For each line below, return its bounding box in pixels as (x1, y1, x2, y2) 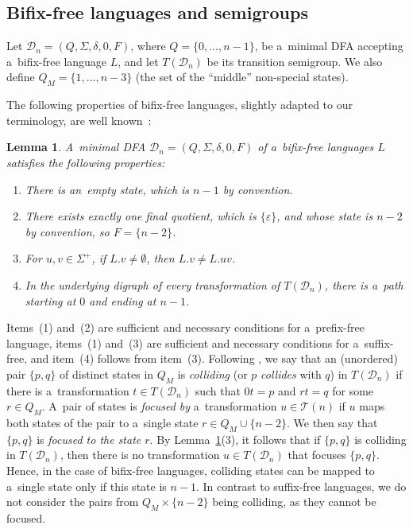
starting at (25, 292, 76, 309)
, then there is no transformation (60, 446, 220, 463)
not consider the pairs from (6, 493, 139, 510)
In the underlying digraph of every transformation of (25, 276, 280, 293)
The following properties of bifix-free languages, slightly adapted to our (6, 96, 353, 113)
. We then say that (287, 414, 378, 431)
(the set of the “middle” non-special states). (135, 68, 349, 85)
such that (195, 382, 241, 399)
